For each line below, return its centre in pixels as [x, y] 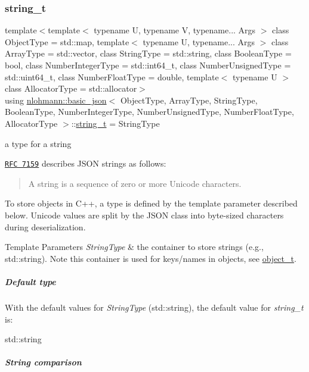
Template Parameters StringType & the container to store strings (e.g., [134, 247]
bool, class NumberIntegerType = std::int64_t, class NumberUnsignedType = [148, 65]
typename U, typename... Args [199, 41]
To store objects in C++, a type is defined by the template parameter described [151, 203]
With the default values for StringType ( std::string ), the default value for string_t [154, 307]
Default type [30, 281]
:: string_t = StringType [115, 123]
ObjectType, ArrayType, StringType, [189, 100]
